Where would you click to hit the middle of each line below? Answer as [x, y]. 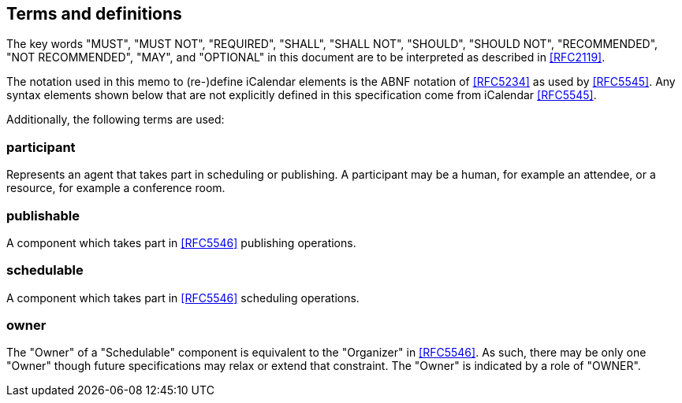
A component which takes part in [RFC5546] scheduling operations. [183, 298]
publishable [43, 215]
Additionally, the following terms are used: [116, 120]
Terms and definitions [94, 14]
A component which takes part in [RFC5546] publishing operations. [181, 242]
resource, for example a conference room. [116, 188]
